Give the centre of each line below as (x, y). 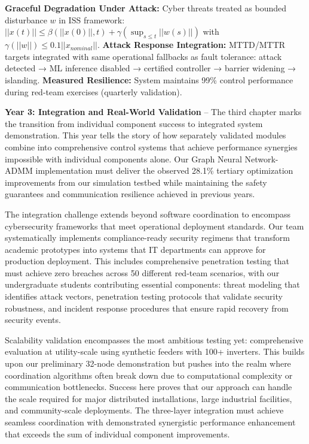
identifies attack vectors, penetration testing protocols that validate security (144, 296)
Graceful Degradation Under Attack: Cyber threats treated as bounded (146, 8)
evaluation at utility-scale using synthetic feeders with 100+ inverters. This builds (155, 351)
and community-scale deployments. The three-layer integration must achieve (144, 410)
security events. (33, 320)
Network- (261, 158)
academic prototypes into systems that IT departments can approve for (135, 249)
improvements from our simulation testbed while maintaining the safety (136, 182)
